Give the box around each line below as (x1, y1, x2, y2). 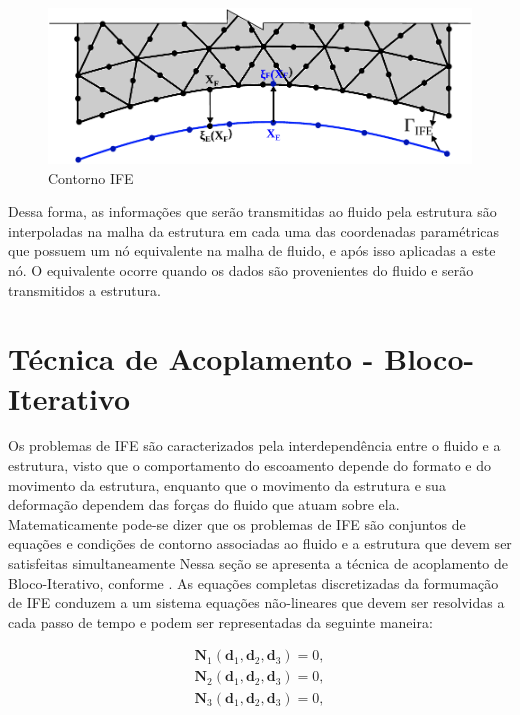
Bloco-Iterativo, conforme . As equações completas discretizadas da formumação (8, 572, 499, 593)
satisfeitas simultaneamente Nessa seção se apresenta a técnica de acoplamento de (8, 553, 508, 574)
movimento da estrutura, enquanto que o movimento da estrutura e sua (8, 474, 446, 495)
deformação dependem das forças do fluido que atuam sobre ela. (8, 494, 400, 515)
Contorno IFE (48, 167, 134, 188)
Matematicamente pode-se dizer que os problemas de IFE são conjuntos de (8, 513, 466, 534)
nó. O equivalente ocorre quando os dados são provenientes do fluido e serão (8, 259, 474, 280)
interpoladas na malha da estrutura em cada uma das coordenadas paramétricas (8, 220, 500, 241)
